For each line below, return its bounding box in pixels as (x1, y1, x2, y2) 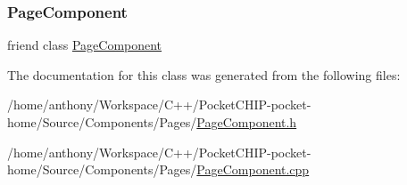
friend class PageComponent (7, 36, 162, 54)
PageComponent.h (196, 113, 297, 131)
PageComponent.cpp (196, 160, 310, 179)
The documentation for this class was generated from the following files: (7, 65, 401, 84)
